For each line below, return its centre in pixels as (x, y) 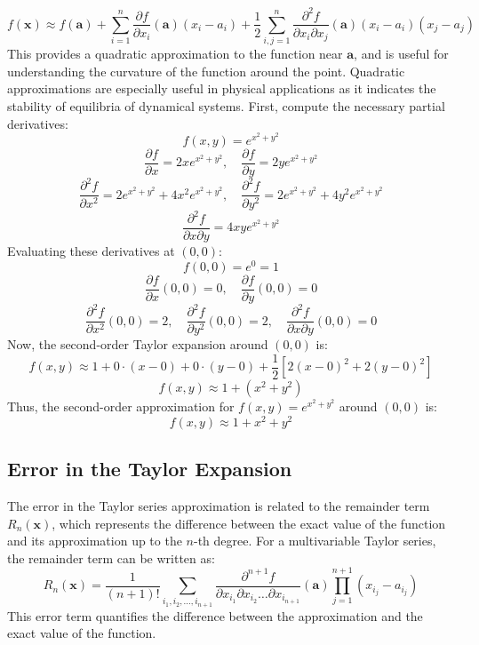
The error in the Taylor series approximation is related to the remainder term (219, 505)
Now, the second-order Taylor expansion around (138, 344)
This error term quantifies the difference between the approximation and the (215, 615)
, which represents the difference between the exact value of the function (249, 523)
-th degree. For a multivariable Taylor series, (315, 541)
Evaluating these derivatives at (91, 251)
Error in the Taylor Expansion (150, 469)
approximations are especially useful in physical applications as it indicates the (222, 88)
